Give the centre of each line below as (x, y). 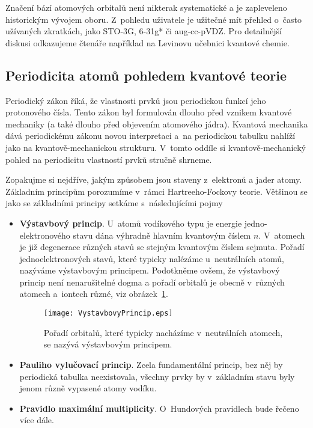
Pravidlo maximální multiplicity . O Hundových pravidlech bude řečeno (159, 408)
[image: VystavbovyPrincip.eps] (108, 313)
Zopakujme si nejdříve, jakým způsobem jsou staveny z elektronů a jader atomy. (154, 179)
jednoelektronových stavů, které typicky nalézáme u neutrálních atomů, (152, 258)
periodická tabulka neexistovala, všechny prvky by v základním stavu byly (157, 376)
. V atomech (282, 235)
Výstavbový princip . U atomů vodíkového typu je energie (131, 223)
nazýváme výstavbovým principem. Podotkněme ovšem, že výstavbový (150, 270)
